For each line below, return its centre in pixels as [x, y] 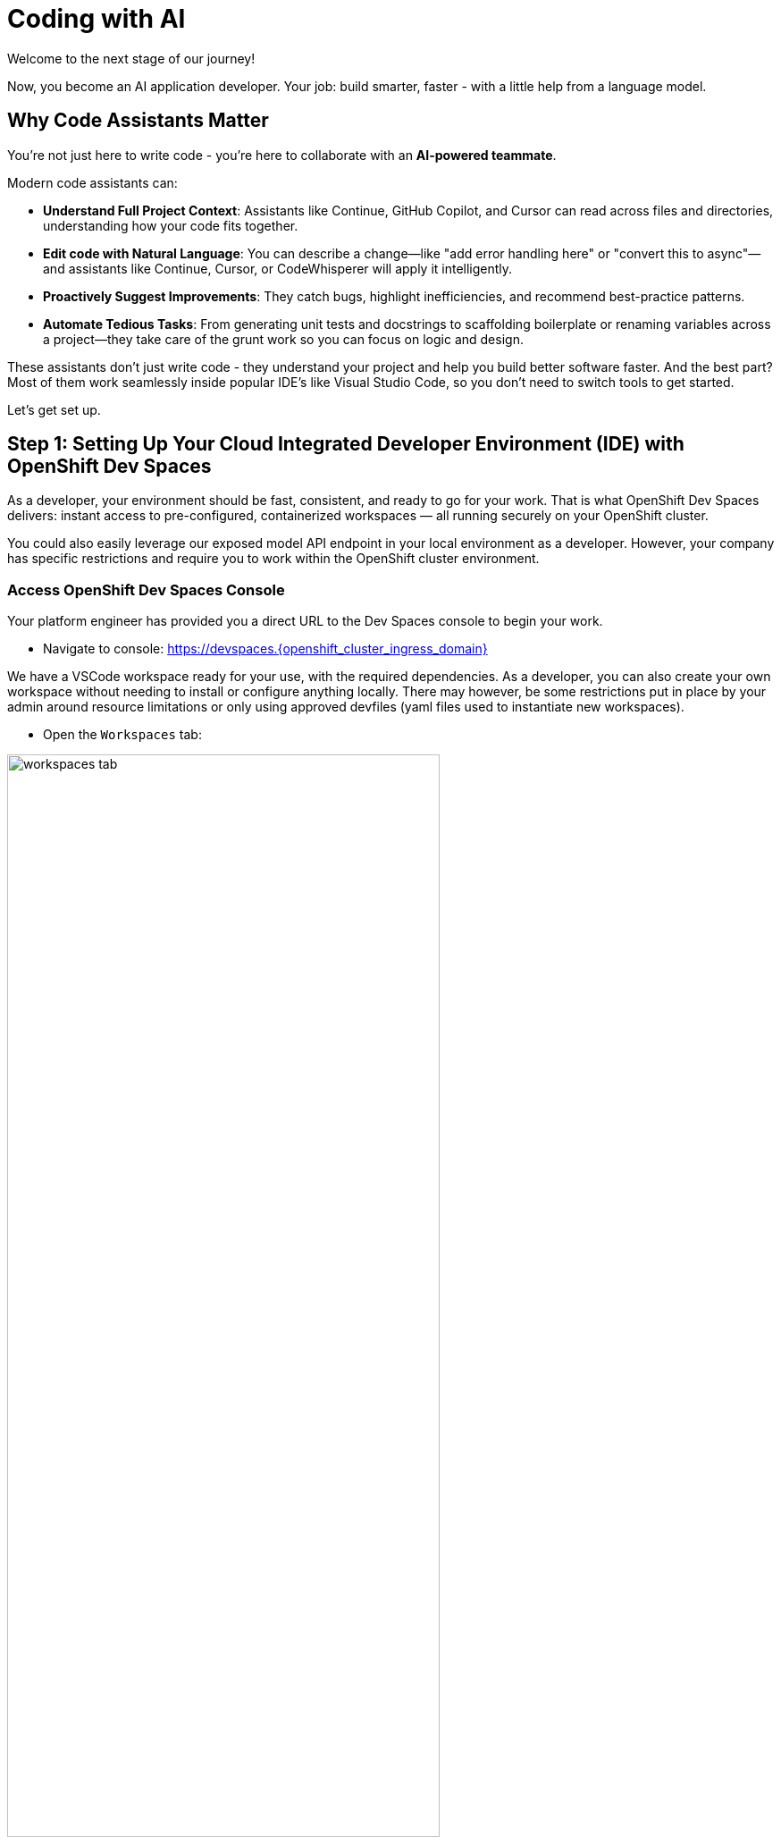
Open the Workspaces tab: [122, 735]
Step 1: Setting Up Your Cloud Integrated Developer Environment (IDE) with [346, 444]
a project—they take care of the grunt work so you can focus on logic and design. [283, 339]
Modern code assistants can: [92, 182]
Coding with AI [97, 19]
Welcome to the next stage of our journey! [131, 58]
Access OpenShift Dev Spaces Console [146, 589]
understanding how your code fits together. [171, 225]
